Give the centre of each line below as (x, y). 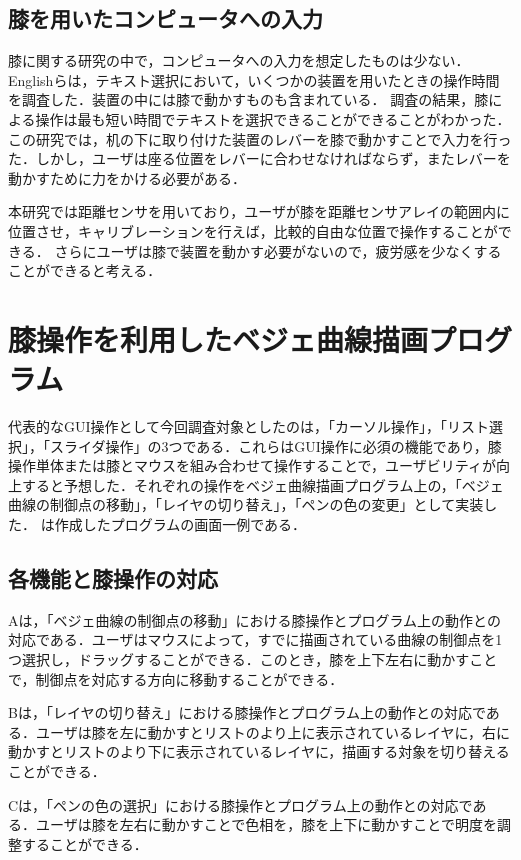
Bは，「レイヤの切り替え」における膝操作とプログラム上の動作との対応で (247, 712)
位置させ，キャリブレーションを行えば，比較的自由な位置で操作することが (253, 230)
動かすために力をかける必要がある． (127, 177)
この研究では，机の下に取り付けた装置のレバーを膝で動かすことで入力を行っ (260, 138)
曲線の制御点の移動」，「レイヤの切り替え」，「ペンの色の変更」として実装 (246, 504)
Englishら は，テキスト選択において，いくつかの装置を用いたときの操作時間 (254, 79)
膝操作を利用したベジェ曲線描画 (218, 338)
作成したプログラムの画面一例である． (180, 524)
